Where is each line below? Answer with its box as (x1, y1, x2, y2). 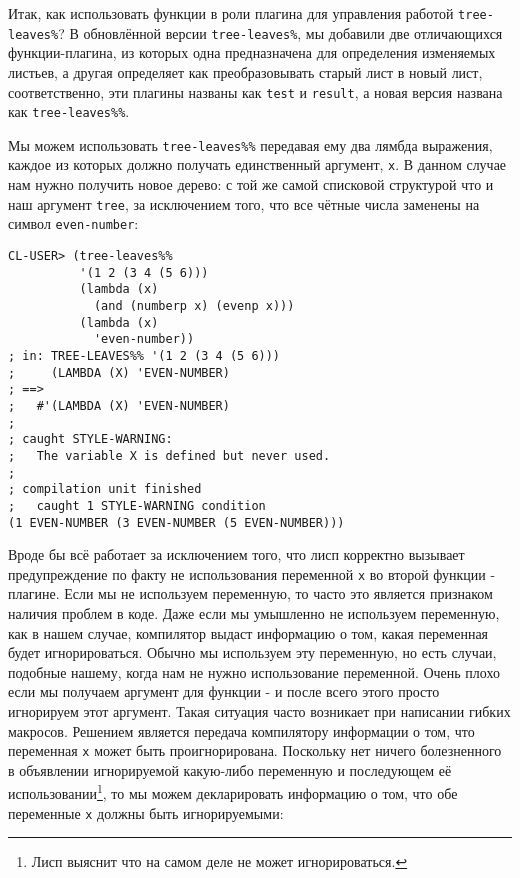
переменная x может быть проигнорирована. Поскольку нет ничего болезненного (8, 740, 502, 761)
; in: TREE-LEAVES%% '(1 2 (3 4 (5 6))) (8, 348, 281, 363)
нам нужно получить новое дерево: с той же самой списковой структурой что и (8, 174, 494, 195)
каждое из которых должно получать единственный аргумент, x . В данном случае (8, 154, 507, 175)
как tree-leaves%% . (8, 101, 130, 122)
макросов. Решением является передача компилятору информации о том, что (8, 720, 475, 741)
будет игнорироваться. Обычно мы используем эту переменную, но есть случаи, (8, 642, 497, 663)
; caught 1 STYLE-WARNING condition (8, 498, 266, 513)
